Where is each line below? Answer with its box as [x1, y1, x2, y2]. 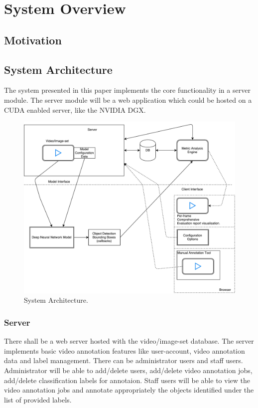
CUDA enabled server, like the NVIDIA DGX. [4, 104, 146, 115]
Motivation [4, 32, 62, 47]
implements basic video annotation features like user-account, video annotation [4, 345, 245, 356]
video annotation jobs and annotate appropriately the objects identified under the [4, 385, 254, 395]
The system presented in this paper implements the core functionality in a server [4, 85, 251, 95]
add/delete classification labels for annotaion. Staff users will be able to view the [4, 375, 250, 385]
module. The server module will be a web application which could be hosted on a [4, 94, 252, 105]
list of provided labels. [4, 394, 72, 405]
